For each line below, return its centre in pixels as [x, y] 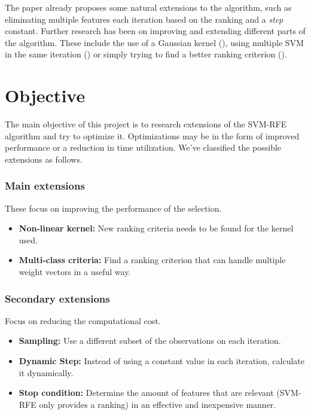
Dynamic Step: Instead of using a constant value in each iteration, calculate [162, 361]
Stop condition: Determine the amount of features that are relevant [146, 393]
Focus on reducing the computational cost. [83, 320]
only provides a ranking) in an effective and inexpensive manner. [158, 404]
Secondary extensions [57, 298]
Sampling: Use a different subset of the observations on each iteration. [150, 341]
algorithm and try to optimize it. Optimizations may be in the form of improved [152, 135]
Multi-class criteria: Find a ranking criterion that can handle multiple [152, 260]
